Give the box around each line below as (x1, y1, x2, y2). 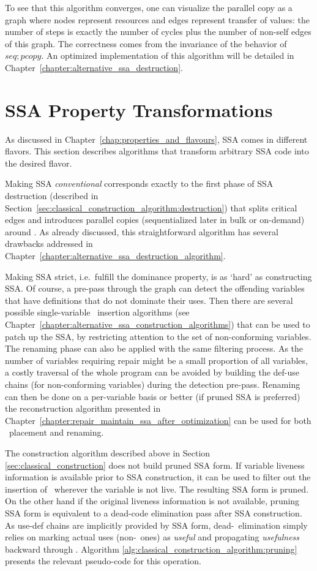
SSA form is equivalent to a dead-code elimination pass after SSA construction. (5, 506, 302, 519)
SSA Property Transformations (5, 97, 273, 122)
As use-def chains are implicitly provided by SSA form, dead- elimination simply (5, 518, 308, 531)
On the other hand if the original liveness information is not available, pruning (5, 494, 300, 507)
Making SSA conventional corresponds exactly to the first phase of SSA (5, 177, 274, 190)
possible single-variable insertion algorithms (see (5, 306, 190, 319)
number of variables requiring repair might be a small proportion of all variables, (5, 354, 308, 366)
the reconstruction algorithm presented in (5, 402, 161, 415)
